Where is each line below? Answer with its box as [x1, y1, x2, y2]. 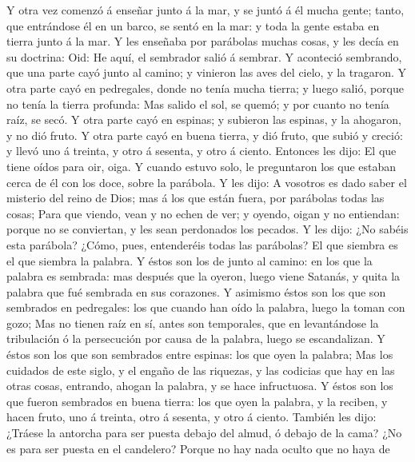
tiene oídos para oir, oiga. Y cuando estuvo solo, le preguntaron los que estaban [6, 157, 397, 174]
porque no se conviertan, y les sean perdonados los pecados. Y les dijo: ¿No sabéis [6, 221, 409, 237]
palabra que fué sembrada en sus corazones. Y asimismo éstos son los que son [6, 283, 386, 300]
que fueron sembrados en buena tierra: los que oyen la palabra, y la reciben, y [6, 392, 388, 409]
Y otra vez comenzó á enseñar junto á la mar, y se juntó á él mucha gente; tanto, [6, 2, 405, 18]
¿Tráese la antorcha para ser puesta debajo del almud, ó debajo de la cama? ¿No [6, 424, 402, 441]
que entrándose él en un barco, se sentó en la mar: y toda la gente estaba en [6, 17, 380, 34]
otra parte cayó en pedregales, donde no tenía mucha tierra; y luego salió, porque [6, 79, 404, 96]
